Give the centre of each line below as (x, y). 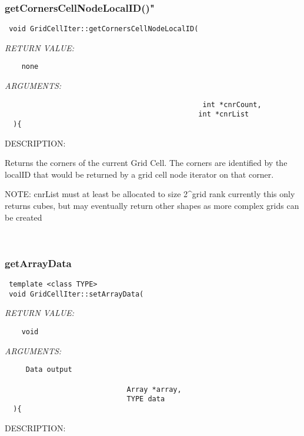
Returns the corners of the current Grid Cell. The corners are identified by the (146, 163)
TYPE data (146, 399)
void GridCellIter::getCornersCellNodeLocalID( (104, 29)
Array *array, (154, 389)
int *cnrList (224, 114)
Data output (49, 370)
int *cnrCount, (232, 104)
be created (24, 217)
